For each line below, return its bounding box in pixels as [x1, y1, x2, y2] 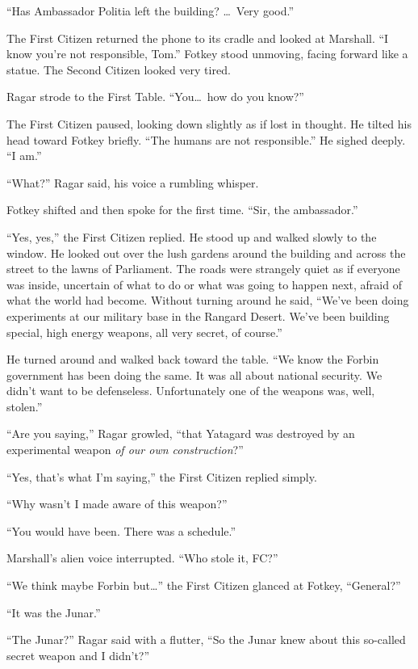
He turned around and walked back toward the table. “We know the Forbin [6, 351, 379, 368]
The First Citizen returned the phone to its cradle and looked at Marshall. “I [6, 29, 389, 46]
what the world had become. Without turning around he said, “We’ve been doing [6, 292, 409, 309]
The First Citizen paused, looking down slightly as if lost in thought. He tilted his [6, 115, 412, 132]
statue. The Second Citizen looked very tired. [6, 61, 231, 78]
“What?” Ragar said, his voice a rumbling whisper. [6, 174, 259, 191]
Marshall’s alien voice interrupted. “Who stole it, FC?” [6, 549, 278, 566]
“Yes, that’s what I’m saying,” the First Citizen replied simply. [6, 468, 317, 485]
